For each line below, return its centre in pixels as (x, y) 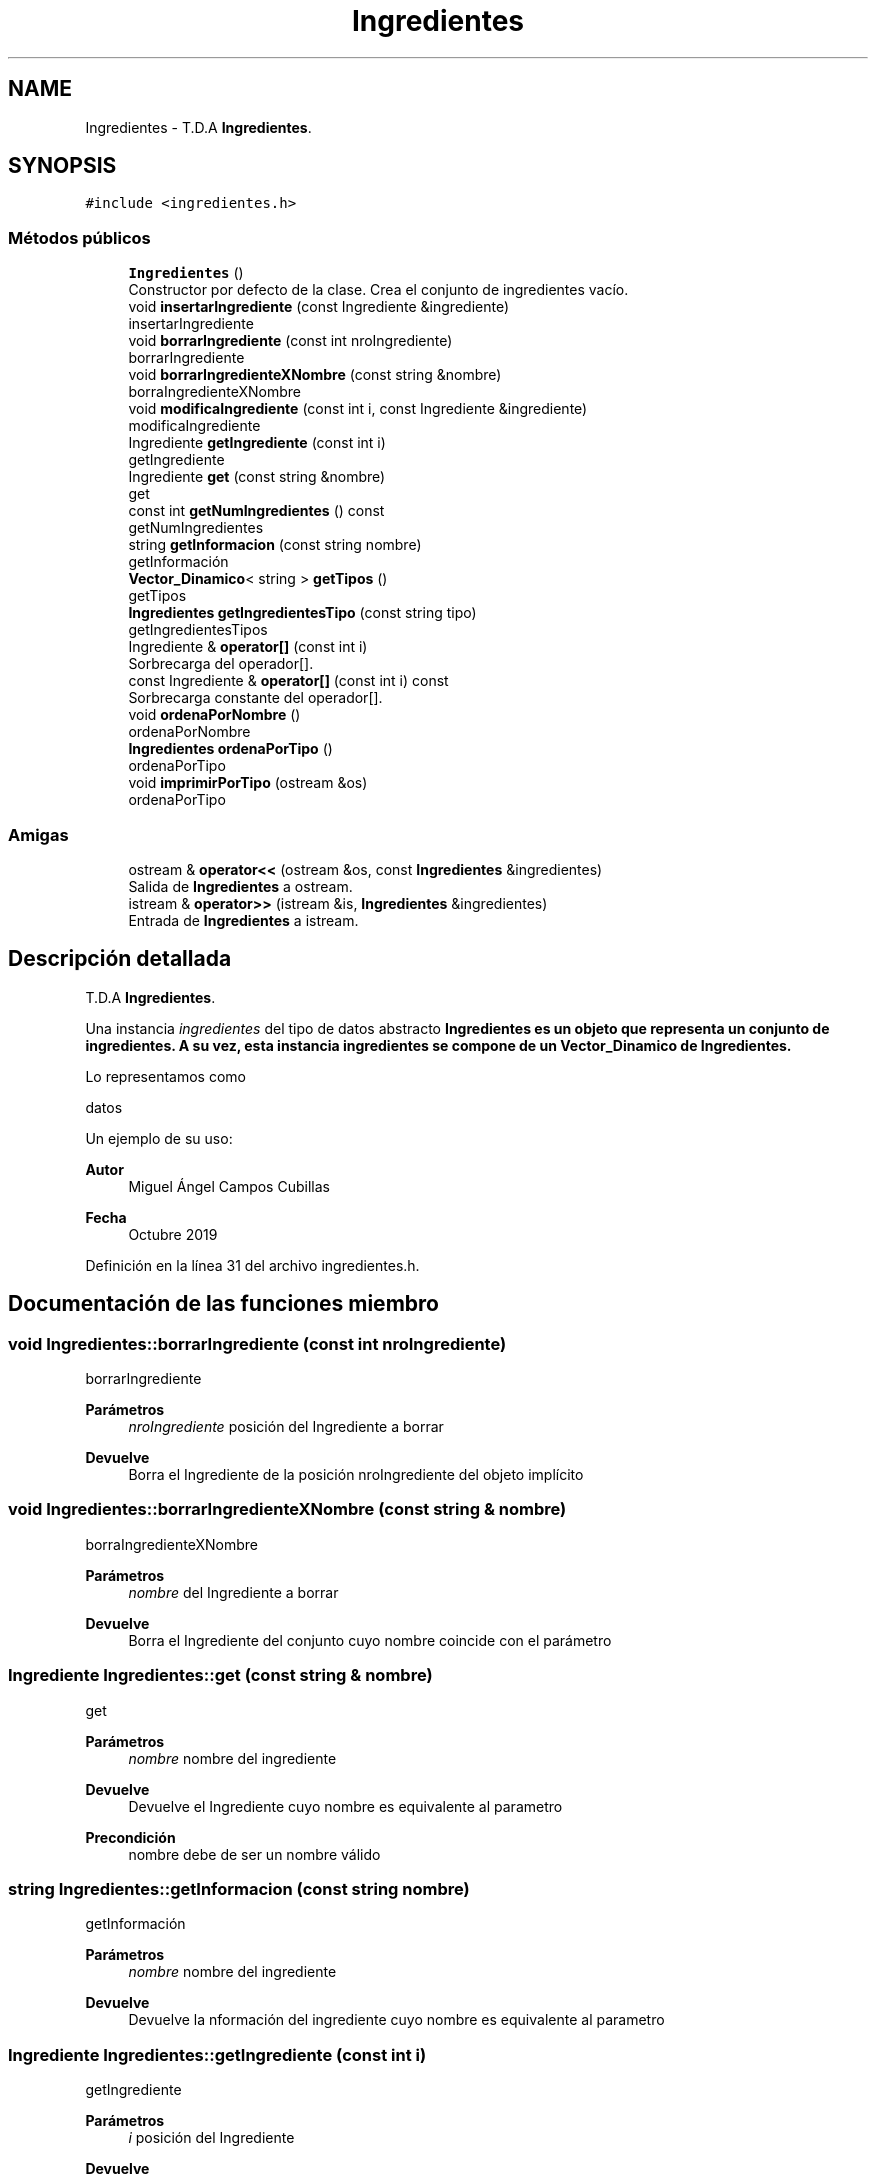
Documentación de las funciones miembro (223, 1304)
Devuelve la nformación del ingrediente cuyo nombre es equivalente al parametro (396, 2020)
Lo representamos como (165, 1076)
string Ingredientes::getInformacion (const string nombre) (239, 1888)
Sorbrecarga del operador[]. (221, 664)
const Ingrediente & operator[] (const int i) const (288, 681)
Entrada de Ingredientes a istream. (243, 920)
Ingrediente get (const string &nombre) (257, 477)
